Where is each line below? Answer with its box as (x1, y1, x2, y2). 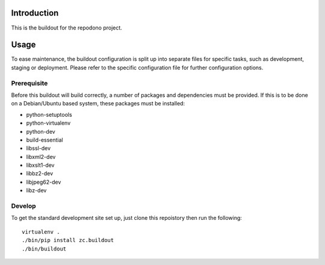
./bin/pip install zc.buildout (22, 237, 114, 244)
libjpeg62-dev (26, 178, 61, 185)
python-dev (26, 128, 55, 135)
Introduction (11, 8, 59, 18)
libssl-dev (26, 145, 51, 152)
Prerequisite (11, 79, 48, 87)
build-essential (26, 136, 63, 143)
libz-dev (26, 187, 47, 194)
